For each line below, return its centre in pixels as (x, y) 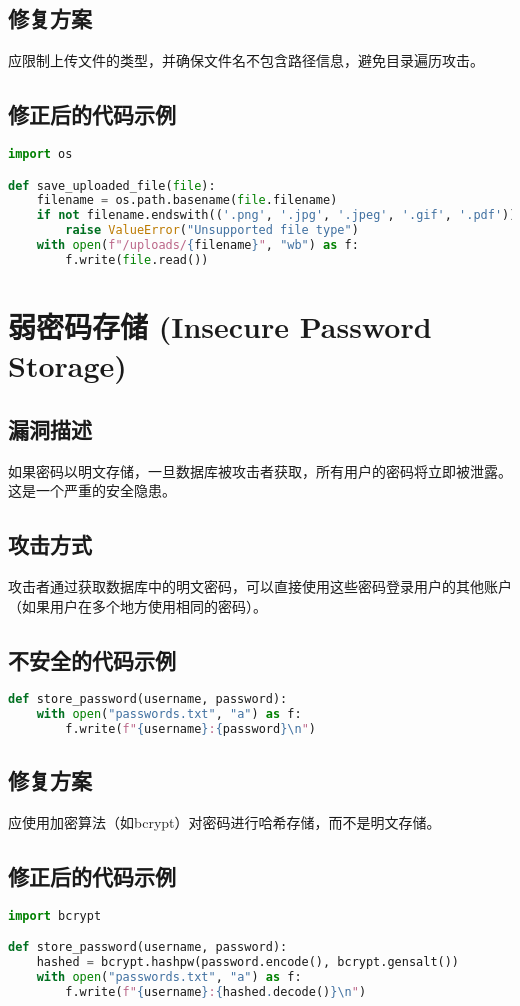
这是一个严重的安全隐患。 (92, 490)
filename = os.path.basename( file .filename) (187, 200)
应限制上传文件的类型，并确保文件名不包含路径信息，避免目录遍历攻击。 (246, 60)
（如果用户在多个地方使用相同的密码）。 (137, 605)
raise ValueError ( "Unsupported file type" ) (212, 230)
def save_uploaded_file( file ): (112, 185)
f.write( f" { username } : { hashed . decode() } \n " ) (216, 992)
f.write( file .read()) (137, 259)
